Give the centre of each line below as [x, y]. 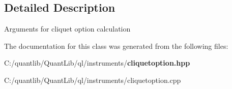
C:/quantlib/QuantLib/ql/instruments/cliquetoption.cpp [93, 80]
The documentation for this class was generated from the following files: [116, 46]
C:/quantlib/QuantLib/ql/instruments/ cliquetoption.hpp [97, 63]
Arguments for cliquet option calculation [67, 29]
